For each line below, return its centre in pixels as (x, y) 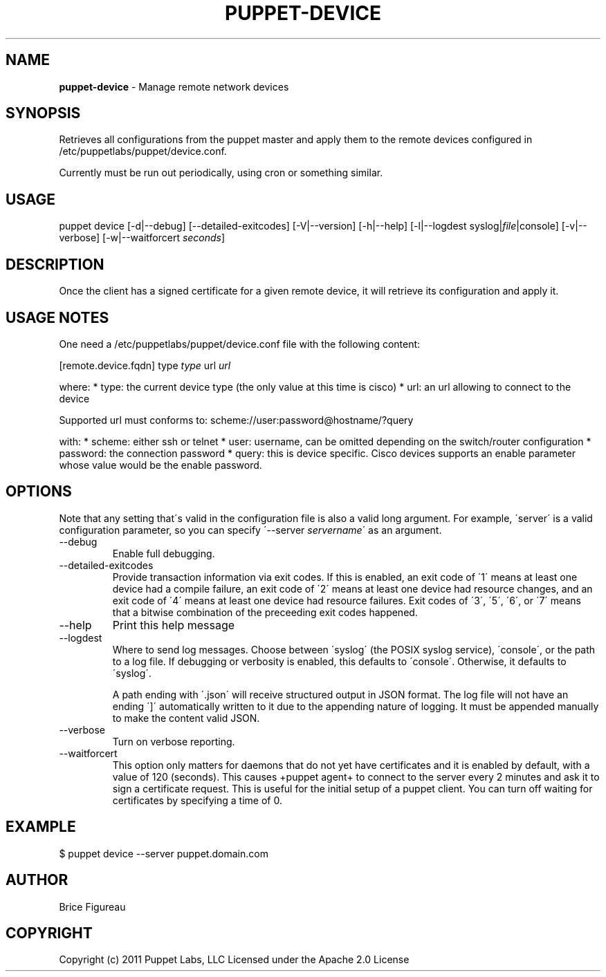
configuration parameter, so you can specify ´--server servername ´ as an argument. (250, 530)
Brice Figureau (92, 906)
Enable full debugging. (164, 553)
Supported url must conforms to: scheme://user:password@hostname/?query (236, 420)
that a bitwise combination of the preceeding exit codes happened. (265, 612)
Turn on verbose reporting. (174, 741)
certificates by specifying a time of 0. (197, 800)
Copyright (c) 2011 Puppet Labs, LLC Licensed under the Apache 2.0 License (234, 960)
